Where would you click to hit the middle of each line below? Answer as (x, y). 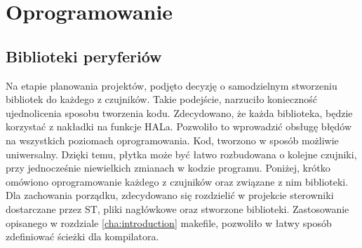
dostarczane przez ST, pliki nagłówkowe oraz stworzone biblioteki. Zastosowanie (177, 208)
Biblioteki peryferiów (84, 56)
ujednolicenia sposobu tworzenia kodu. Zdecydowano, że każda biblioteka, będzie (179, 112)
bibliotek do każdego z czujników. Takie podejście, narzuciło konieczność (161, 99)
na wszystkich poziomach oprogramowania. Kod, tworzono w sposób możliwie (172, 140)
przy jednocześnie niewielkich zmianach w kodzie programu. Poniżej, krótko (168, 168)
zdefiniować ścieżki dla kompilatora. (82, 236)
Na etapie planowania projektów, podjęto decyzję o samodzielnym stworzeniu (172, 85)
